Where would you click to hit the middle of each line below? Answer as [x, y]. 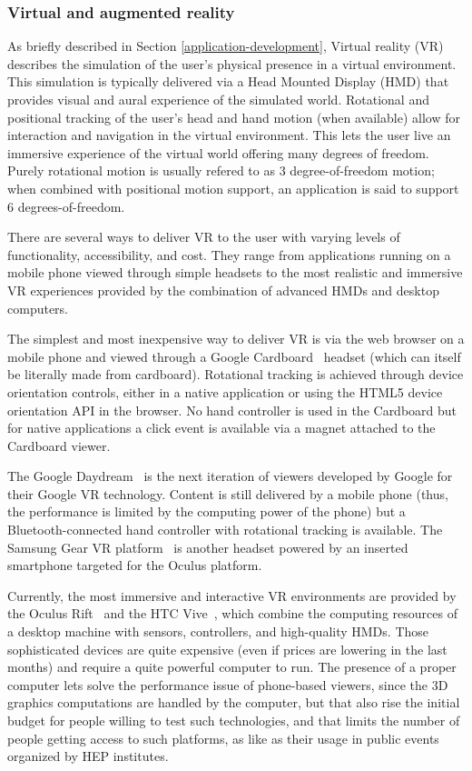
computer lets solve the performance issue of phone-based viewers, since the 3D [228, 684]
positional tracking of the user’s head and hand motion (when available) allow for [234, 117]
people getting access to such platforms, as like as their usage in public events [223, 738]
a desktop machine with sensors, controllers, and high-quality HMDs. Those [218, 631]
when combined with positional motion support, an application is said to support [233, 188]
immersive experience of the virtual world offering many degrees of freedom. [218, 152]
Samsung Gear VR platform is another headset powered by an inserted [208, 547]
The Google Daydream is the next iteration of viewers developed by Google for [230, 476]
